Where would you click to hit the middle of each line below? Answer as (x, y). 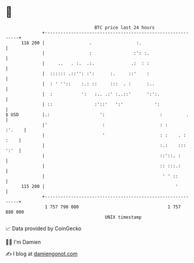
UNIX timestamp (123, 217)
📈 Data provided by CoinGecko (44, 228)
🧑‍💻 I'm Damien (23, 242)
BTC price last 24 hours (125, 28)
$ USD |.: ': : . (97, 115)
